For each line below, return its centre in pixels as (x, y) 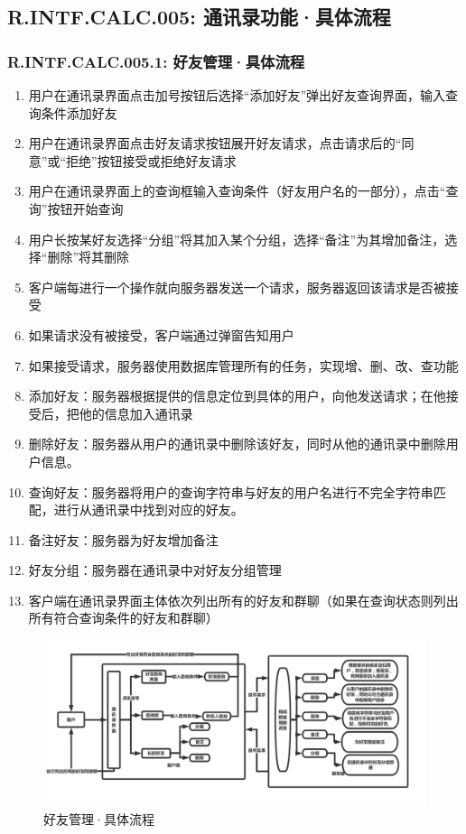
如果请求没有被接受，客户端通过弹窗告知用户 (161, 334)
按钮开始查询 (85, 208)
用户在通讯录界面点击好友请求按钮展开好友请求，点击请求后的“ (215, 143)
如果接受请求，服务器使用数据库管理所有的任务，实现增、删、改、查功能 (243, 365)
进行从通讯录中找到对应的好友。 (149, 510)
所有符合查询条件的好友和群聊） (123, 618)
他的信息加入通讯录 (136, 413)
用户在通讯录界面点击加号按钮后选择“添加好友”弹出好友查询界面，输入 (237, 95)
